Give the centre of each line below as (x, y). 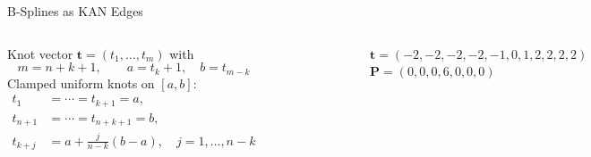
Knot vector (40, 53)
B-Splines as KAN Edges (75, 11)
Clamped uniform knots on (81, 83)
